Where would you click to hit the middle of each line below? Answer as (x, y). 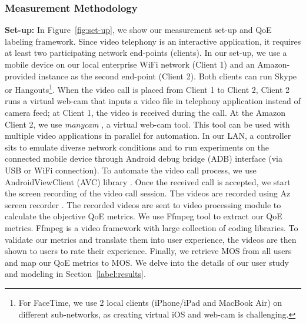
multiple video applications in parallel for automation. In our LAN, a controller (148, 136)
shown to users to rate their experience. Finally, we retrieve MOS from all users (148, 251)
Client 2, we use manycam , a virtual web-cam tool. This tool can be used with (147, 124)
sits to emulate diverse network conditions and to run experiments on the (137, 147)
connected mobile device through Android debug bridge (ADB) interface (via (144, 158)
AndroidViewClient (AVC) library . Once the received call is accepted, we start (148, 181)
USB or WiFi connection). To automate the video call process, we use (131, 170)
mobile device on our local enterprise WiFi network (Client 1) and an (130, 64)
